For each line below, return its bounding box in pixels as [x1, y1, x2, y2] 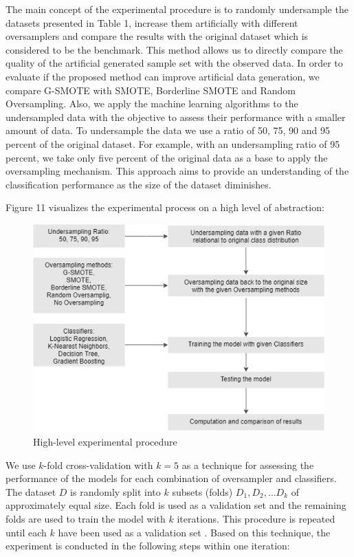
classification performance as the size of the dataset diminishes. [5, 177, 272, 191]
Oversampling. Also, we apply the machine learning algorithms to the [5, 96, 298, 111]
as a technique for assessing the [181, 457, 314, 472]
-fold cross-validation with [43, 457, 153, 472]
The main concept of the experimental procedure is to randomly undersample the [5, 2, 349, 16]
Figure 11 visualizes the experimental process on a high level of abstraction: [5, 200, 324, 215]
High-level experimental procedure [33, 435, 177, 449]
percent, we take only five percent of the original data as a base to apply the [5, 150, 328, 164]
